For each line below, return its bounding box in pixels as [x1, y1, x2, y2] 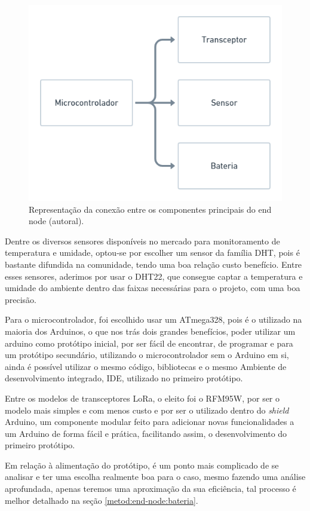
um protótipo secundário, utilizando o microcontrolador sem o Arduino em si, [5, 348, 289, 361]
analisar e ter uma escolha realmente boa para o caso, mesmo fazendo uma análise [5, 470, 306, 483]
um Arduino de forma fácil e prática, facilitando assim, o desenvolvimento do [5, 427, 287, 439]
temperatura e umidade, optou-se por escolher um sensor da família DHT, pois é [5, 246, 300, 259]
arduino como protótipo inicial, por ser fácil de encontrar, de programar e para [5, 336, 293, 349]
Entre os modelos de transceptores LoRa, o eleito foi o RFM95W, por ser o [5, 391, 280, 404]
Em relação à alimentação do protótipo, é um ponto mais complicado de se [5, 458, 279, 471]
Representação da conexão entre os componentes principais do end [29, 203, 272, 215]
